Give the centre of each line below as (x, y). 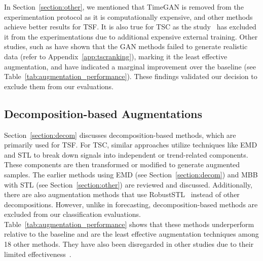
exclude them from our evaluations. (59, 86)
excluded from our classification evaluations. (72, 214)
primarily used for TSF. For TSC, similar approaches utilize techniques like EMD (131, 145)
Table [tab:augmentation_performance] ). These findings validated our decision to (131, 76)
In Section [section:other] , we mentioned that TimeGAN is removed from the (124, 7)
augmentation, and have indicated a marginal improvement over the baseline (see (130, 66)
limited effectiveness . (38, 254)
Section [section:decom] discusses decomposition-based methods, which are (120, 135)
